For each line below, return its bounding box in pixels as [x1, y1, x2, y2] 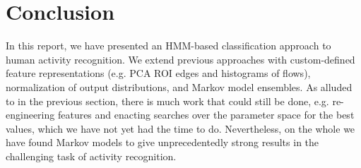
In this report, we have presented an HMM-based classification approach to [6, 38, 331, 53]
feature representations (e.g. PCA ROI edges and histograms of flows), [6, 66, 311, 80]
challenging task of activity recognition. [6, 148, 177, 163]
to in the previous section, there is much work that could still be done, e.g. [6, 93, 329, 108]
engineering [6, 107, 55, 122]
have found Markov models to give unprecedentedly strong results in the [6, 135, 319, 150]
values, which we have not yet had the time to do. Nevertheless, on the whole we [6, 121, 355, 136]
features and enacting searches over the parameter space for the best [57, 107, 355, 122]
